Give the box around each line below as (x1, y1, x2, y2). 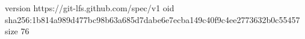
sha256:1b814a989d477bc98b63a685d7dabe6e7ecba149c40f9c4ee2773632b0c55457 (5, 13, 300, 25)
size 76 (5, 25, 29, 37)
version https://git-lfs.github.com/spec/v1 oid (5, 2, 174, 14)
